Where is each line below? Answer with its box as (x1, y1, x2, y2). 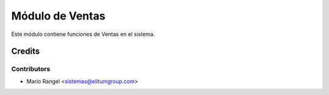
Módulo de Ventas (11, 9, 106, 23)
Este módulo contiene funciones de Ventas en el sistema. (11, 30, 155, 38)
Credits (11, 46, 40, 57)
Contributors (11, 65, 51, 73)
